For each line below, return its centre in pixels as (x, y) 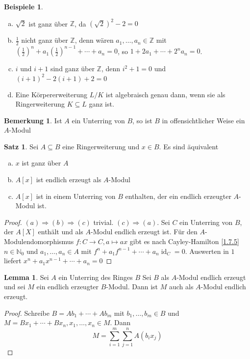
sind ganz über (72, 69)
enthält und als (61, 232)
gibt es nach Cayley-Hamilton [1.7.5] (184, 241)
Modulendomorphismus (39, 241)
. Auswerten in (207, 251)
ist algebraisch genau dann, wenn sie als (165, 94)
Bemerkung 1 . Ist (33, 120)
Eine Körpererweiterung (51, 94)
